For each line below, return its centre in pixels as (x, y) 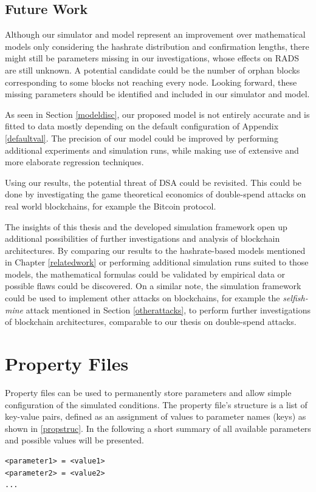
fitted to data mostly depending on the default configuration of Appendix (142, 126)
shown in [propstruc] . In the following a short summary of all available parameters (158, 428)
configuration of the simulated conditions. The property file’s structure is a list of (156, 404)
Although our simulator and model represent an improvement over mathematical (155, 34)
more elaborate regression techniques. (74, 162)
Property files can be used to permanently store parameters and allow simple (148, 392)
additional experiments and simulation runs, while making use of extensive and (152, 150)
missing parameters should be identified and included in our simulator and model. (157, 94)
